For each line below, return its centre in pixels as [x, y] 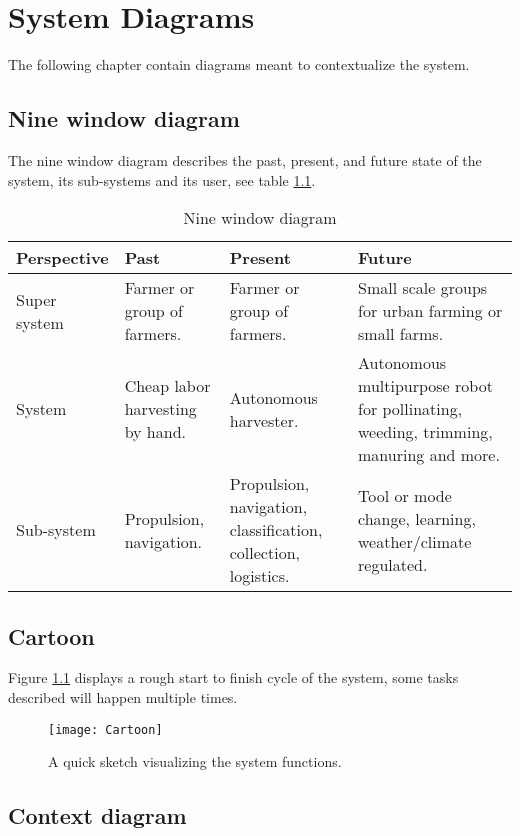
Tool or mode [405, 495]
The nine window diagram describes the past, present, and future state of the [245, 159]
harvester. [264, 420]
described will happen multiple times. [123, 696]
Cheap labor [167, 386]
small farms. [401, 334]
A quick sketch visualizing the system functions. [195, 761]
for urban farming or [430, 311]
